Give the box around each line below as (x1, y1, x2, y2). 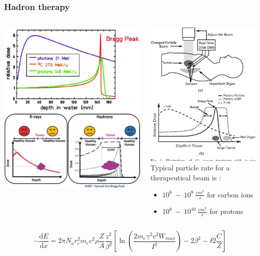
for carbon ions (207, 189, 253, 199)
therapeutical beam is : (150, 172, 221, 182)
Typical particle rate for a (150, 162, 230, 173)
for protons (209, 206, 243, 216)
